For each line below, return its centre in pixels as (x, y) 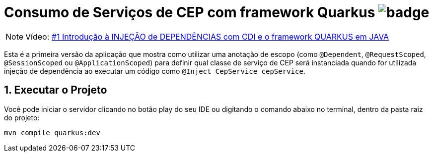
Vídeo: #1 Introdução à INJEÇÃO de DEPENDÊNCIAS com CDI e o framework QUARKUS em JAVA (207, 36)
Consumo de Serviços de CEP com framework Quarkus (190, 12)
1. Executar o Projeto (56, 90)
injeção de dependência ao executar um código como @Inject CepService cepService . (155, 71)
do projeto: (22, 117)
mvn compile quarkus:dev (52, 132)
